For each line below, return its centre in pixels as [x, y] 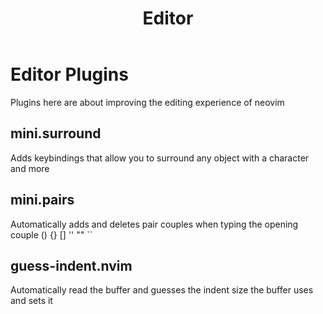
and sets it [31, 301]
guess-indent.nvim [71, 265]
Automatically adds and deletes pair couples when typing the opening [154, 224]
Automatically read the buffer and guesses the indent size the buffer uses [162, 290]
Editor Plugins [69, 74]
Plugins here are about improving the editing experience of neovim [147, 102]
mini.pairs [42, 200]
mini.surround [56, 133]
